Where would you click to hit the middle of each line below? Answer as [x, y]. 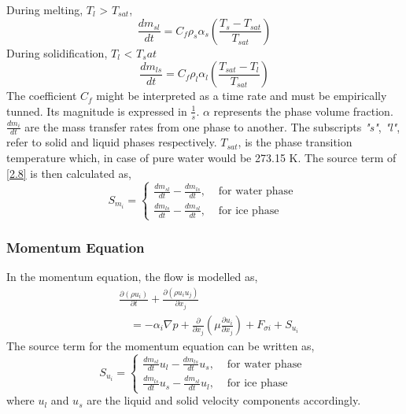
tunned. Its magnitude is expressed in [97, 111]
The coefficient [42, 96]
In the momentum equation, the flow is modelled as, [132, 277]
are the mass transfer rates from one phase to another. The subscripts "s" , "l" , [212, 126]
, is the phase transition [295, 142]
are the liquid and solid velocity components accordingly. [224, 400]
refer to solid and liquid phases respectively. [112, 142]
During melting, [45, 9]
